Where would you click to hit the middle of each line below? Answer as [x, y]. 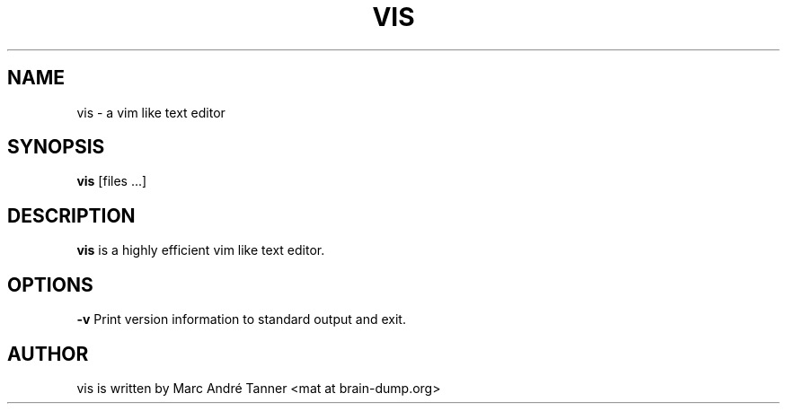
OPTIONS [50, 284]
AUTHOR [48, 354]
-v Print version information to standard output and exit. [241, 319]
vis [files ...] [112, 181]
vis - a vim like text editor [151, 112]
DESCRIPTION [71, 215]
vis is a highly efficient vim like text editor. [201, 250]
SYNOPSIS [56, 147]
